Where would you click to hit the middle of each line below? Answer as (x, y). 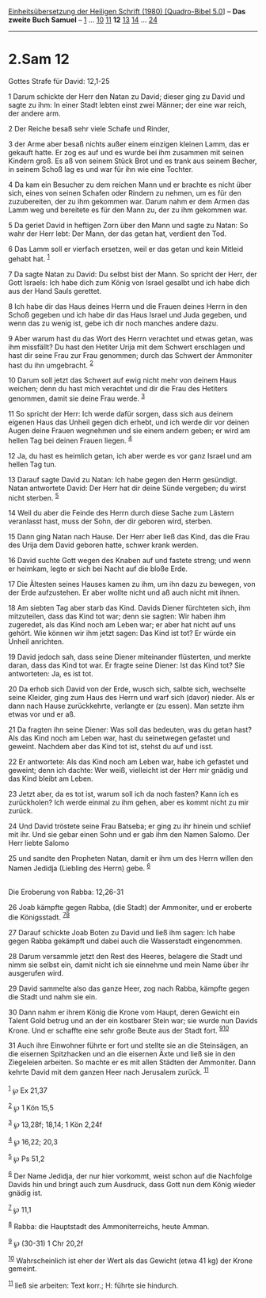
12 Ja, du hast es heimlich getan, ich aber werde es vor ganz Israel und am (130, 455)
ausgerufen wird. (36, 973)
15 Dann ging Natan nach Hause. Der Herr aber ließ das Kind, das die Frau (129, 537)
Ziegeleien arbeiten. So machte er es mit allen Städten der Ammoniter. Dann (132, 1062)
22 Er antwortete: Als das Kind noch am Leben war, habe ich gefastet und (129, 762)
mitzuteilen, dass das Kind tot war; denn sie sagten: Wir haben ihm (117, 616)
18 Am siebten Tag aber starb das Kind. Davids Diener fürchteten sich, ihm (129, 608)
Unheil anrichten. (36, 641)
